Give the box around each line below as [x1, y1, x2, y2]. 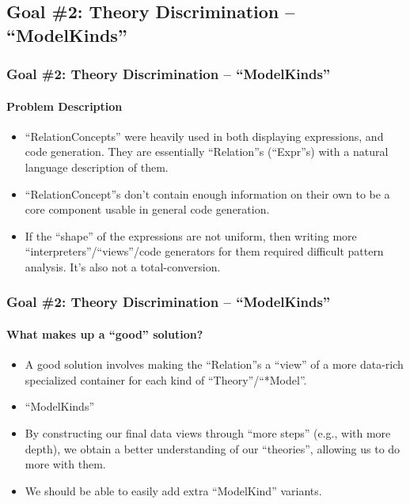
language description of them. [25, 159, 169, 175]
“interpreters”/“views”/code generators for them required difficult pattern [25, 243, 384, 260]
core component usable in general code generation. [25, 201, 270, 218]
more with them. [25, 456, 106, 472]
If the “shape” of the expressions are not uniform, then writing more [25, 227, 357, 244]
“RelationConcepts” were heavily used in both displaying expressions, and [25, 127, 384, 144]
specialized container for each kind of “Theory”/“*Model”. [25, 371, 307, 388]
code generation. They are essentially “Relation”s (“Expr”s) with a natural [25, 143, 389, 160]
